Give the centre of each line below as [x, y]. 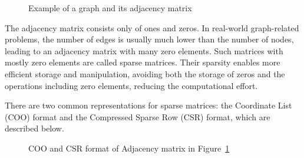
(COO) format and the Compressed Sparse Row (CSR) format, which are [138, 116]
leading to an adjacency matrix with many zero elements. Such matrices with [144, 50]
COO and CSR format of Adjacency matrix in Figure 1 [129, 148]
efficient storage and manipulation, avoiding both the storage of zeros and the [145, 73]
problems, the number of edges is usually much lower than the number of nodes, [149, 39]
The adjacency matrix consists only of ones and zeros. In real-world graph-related [152, 27]
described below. [34, 128]
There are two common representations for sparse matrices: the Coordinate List [148, 105]
